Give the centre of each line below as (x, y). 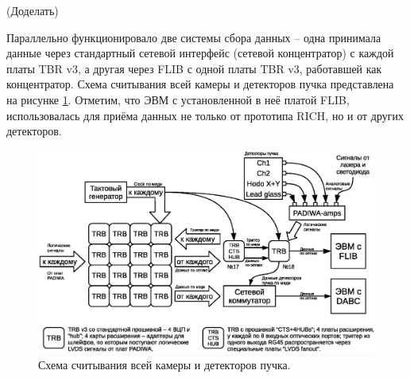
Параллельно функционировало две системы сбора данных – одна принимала (194, 37)
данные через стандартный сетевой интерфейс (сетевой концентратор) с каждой (200, 53)
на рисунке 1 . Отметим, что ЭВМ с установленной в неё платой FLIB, (178, 99)
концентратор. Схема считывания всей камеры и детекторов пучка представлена (200, 84)
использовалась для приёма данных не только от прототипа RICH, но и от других (205, 115)
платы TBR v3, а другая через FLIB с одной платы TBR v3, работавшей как (194, 68)
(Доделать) (33, 10)
